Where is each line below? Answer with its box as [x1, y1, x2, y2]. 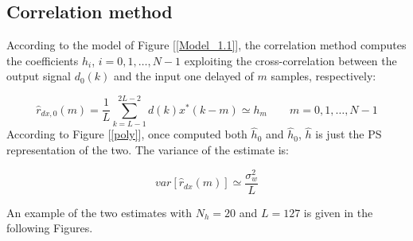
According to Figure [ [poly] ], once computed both [6, 126, 247, 142]
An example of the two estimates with [6, 204, 193, 220]
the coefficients [6, 52, 79, 68]
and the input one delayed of [114, 68, 254, 84]
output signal [6, 68, 71, 84]
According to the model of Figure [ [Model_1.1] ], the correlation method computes [6, 37, 407, 53]
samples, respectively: [271, 68, 376, 84]
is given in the [303, 204, 373, 220]
